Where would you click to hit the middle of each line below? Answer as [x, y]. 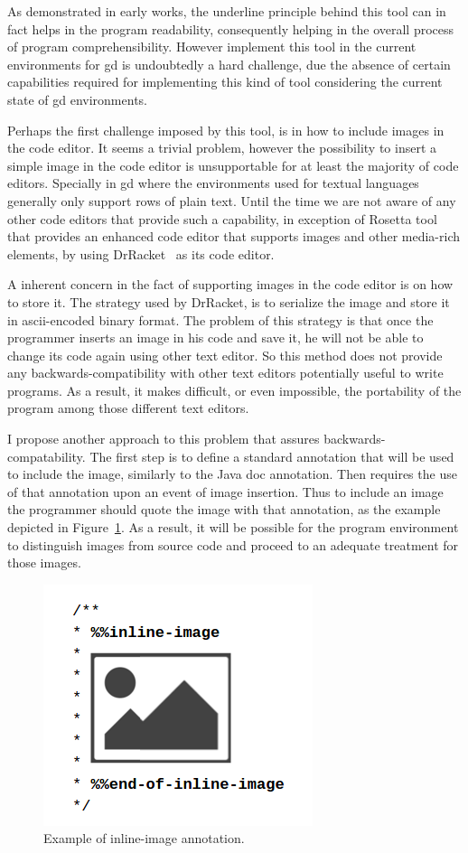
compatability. [47, 456]
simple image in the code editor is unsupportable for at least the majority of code [233, 165]
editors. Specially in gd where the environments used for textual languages [213, 183]
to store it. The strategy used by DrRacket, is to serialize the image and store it [229, 301]
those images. [44, 562]
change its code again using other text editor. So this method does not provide [225, 355]
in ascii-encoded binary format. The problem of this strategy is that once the [220, 319]
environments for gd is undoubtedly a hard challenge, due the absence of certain [229, 64]
